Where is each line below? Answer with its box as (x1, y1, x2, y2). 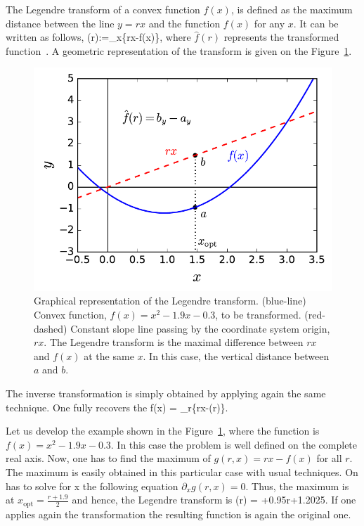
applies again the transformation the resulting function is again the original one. (6, 506, 351, 521)
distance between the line (6, 15, 115, 30)
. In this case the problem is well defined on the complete (110, 437, 358, 451)
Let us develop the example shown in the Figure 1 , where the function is (6, 423, 320, 438)
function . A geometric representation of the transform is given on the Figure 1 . (6, 43, 352, 58)
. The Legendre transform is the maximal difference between (44, 335, 304, 349)
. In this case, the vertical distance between (143, 348, 330, 363)
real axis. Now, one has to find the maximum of (6, 451, 211, 466)
